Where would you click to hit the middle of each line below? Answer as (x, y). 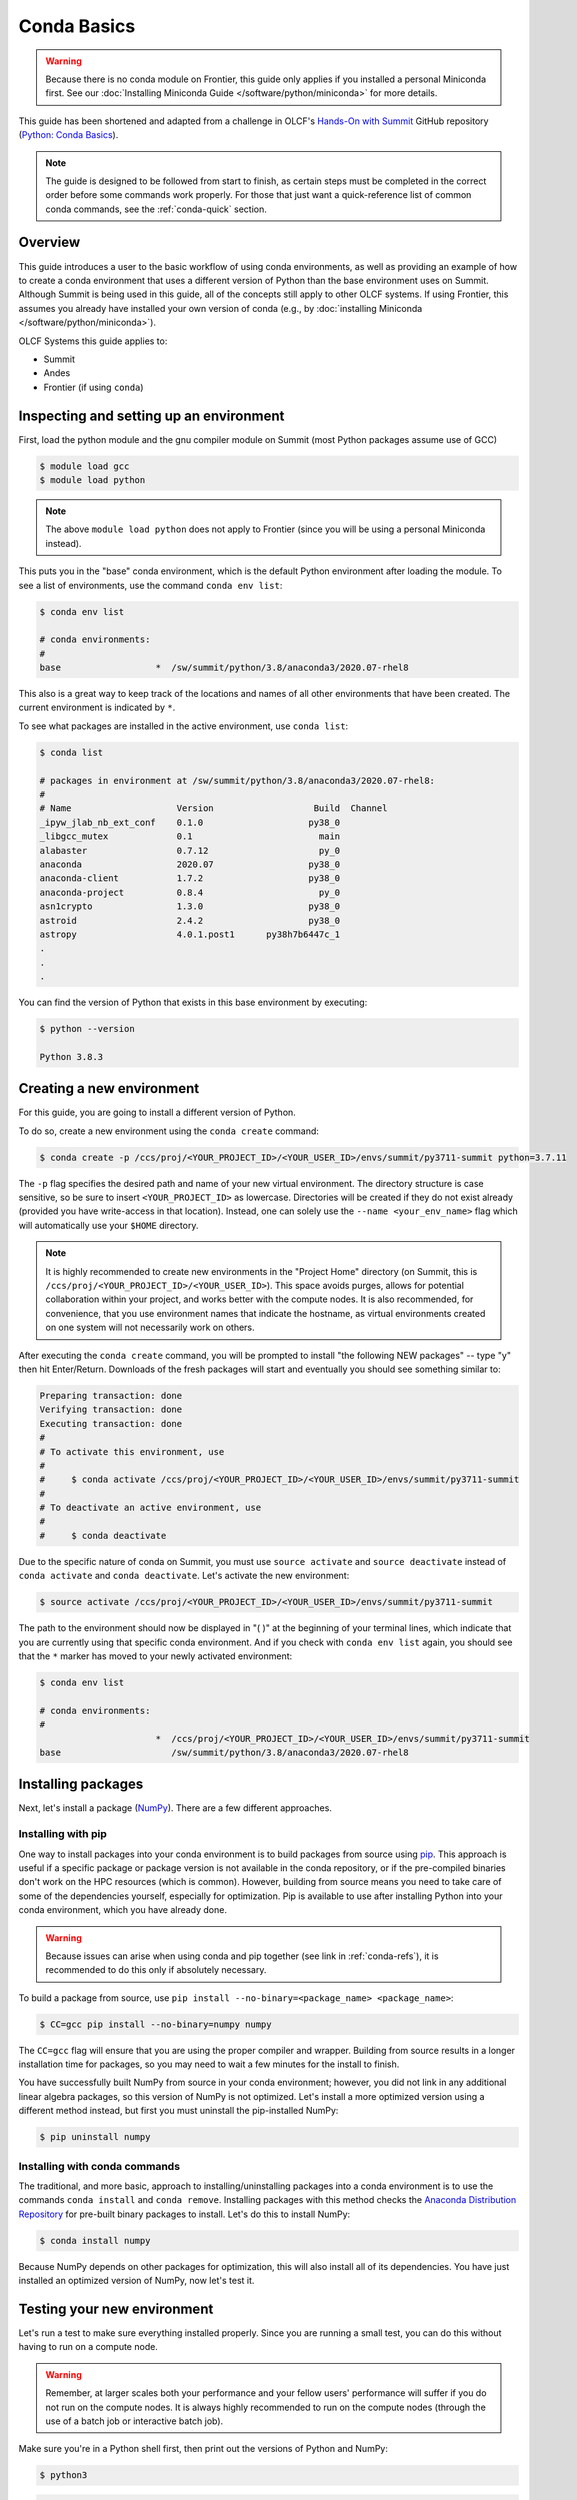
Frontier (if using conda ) (93, 387)
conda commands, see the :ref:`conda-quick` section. (156, 209)
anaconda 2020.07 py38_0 (190, 864)
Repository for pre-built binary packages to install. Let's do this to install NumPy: (184, 2214)
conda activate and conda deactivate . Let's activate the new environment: (184, 1576)
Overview (49, 242)
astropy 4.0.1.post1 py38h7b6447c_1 (190, 934)
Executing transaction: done (111, 1423)
